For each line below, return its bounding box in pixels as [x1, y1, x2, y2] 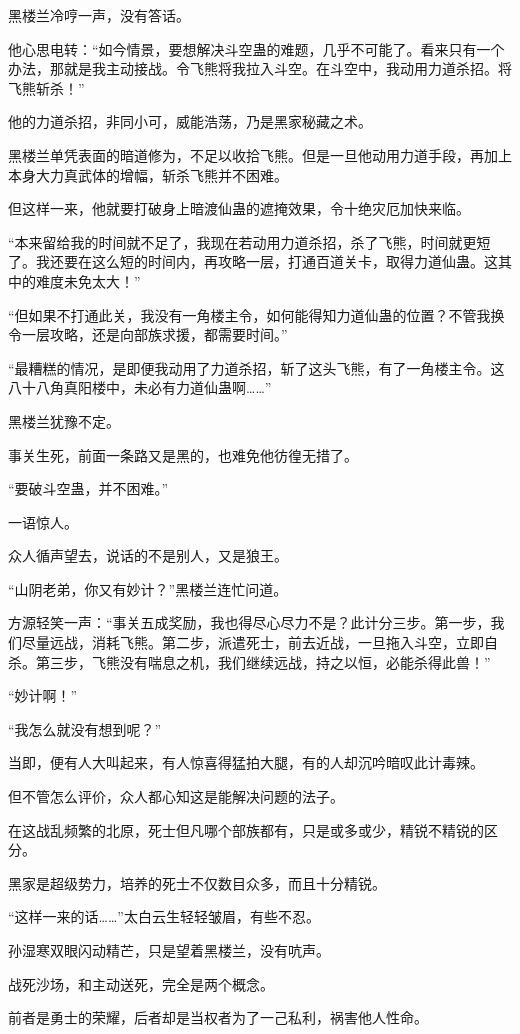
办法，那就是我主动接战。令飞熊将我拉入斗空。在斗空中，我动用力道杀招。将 [8, 58, 512, 79]
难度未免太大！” [35, 270, 141, 291]
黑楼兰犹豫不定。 [8, 410, 120, 431]
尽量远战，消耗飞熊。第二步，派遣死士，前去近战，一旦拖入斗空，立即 [21, 632, 484, 653]
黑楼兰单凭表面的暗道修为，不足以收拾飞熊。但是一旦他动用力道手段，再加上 [8, 144, 512, 165]
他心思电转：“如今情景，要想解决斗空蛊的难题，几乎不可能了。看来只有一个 [8, 38, 505, 59]
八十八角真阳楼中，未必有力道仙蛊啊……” [8, 377, 272, 398]
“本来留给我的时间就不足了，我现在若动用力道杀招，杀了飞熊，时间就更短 [8, 231, 491, 252]
